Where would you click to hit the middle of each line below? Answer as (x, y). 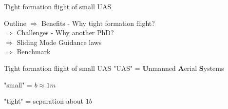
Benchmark (34, 52)
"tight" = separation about (44, 101)
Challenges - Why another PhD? (65, 33)
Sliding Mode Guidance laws (59, 42)
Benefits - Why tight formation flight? (98, 23)
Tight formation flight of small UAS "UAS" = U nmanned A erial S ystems (114, 68)
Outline (15, 23)
